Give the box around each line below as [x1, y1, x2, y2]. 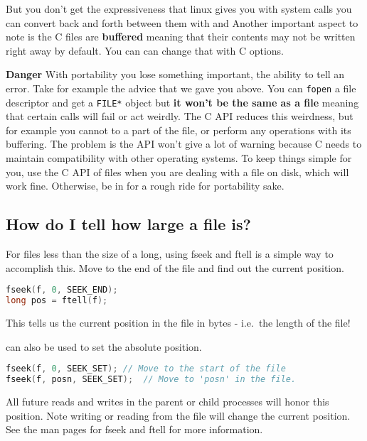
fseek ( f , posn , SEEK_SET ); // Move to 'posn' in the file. [6, 374, 297, 385]
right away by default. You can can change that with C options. [6, 43, 284, 58]
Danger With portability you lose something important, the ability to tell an [6, 67, 345, 82]
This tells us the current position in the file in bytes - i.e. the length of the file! [6, 315, 351, 330]
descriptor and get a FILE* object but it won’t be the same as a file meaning [6, 94, 359, 109]
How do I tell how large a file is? [6, 213, 251, 235]
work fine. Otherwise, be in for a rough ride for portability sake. [6, 178, 284, 193]
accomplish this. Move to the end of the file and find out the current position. [6, 260, 344, 275]
